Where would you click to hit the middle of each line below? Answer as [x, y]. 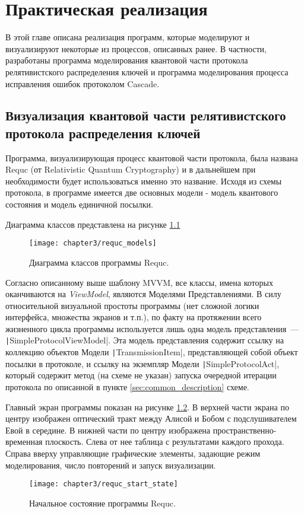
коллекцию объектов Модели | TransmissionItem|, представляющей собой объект [152, 352]
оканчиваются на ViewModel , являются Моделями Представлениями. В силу [143, 294]
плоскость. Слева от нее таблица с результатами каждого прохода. [165, 442]
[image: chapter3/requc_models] [93, 243]
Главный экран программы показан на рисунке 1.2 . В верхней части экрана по [147, 407]
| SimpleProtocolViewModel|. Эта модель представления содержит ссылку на [145, 340]
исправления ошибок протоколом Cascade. [83, 83]
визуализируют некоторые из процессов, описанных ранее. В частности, [136, 48]
